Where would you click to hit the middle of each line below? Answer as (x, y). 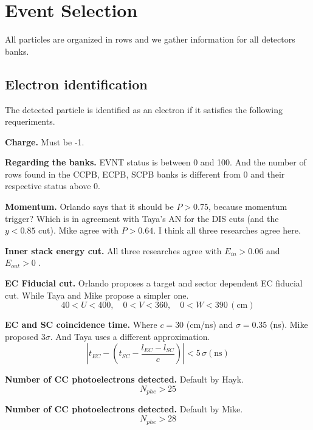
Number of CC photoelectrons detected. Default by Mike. (124, 409)
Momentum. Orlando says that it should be (89, 206)
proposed (22, 336)
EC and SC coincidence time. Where (81, 324)
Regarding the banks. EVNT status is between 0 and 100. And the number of (156, 162)
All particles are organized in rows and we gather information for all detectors (150, 39)
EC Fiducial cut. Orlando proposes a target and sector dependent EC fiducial (154, 283)
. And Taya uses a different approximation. (130, 336)
